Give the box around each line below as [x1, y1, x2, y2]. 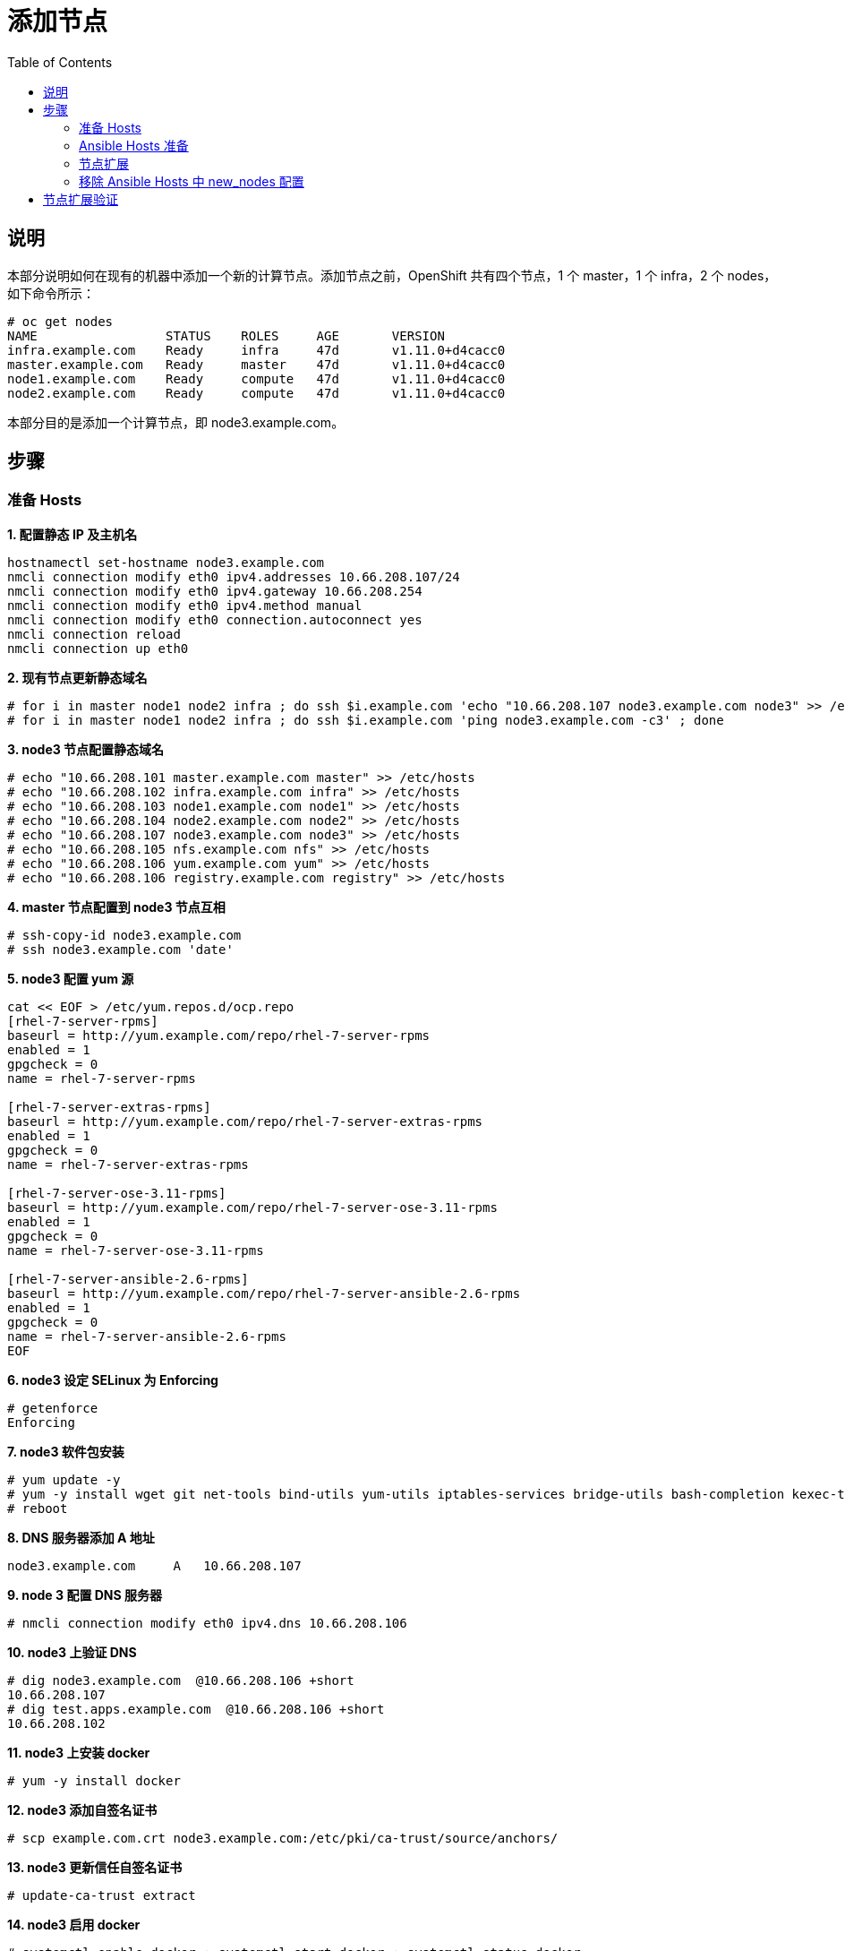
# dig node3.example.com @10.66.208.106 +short [7, 1672, 354, 1688]
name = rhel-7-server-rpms [7, 1070, 196, 1086]
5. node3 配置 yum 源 [7, 970, 134, 986]
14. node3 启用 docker [7, 1916, 141, 1932]
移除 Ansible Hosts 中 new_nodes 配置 [79, 173, 304, 189]
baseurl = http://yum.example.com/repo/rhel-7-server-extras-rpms [7, 1113, 483, 1129]
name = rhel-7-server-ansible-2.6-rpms [7, 1328, 286, 1344]
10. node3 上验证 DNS [7, 1644, 137, 1660]
